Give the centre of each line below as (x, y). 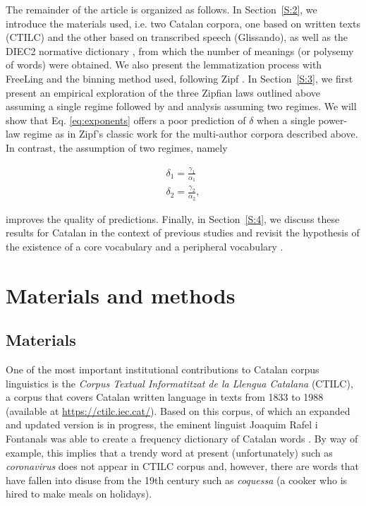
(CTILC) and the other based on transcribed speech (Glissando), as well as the (177, 37)
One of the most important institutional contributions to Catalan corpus (163, 369)
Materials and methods (121, 295)
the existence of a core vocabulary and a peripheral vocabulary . (145, 246)
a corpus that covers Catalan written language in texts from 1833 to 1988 (165, 397)
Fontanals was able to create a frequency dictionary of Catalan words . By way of (182, 438)
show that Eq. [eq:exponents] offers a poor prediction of (126, 120)
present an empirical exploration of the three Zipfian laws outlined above (163, 92)
